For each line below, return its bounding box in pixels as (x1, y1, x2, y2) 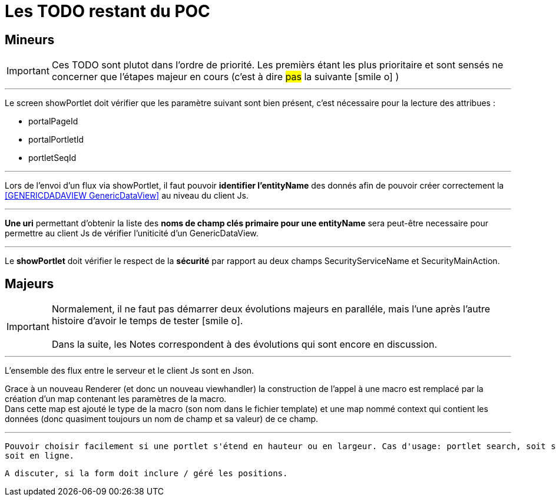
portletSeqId (28, 153, 77, 163)
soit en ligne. (5, 451, 75, 461)
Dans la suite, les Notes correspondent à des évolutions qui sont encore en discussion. (51, 338, 438, 351)
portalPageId (28, 116, 78, 127)
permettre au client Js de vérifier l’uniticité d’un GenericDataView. (5, 228, 259, 239)
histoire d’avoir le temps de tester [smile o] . (51, 315, 243, 327)
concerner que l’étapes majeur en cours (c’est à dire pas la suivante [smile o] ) (51, 71, 399, 83)
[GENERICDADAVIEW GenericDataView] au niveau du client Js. (5, 190, 249, 201)
